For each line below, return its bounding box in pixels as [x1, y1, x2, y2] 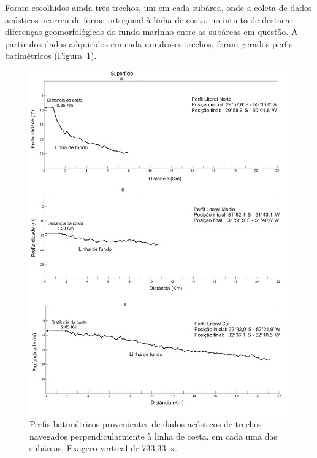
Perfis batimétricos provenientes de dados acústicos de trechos [29, 417, 262, 430]
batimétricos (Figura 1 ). [5, 49, 97, 62]
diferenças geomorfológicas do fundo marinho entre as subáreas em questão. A [5, 25, 298, 38]
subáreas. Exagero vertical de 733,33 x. [29, 441, 177, 454]
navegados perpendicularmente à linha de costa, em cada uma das [29, 429, 277, 442]
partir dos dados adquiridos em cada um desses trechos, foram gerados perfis [5, 37, 293, 50]
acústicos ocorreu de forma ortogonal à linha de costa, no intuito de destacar [5, 13, 293, 26]
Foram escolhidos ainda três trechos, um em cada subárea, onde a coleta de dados [5, 1, 312, 14]
